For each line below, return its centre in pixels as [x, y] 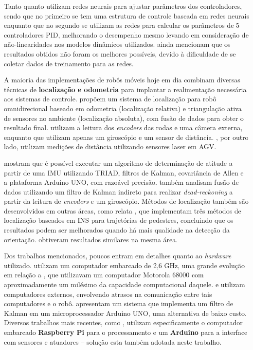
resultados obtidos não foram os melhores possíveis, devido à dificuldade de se [120, 53]
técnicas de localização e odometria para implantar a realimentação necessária [125, 89]
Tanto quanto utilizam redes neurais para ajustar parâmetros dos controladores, [123, 6]
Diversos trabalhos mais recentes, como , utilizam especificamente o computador [123, 322]
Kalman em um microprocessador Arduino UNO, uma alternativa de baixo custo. [125, 313]
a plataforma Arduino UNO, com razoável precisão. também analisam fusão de [121, 182]
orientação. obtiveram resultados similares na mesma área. [91, 239]
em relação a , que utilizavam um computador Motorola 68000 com [104, 275]
